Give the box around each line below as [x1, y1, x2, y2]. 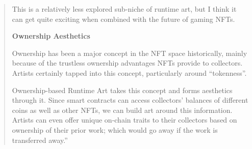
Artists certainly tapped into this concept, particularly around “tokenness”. [12, 67, 247, 78]
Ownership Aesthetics [12, 31, 90, 41]
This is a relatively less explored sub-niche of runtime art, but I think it [12, 4, 237, 14]
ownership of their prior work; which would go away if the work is [12, 124, 218, 135]
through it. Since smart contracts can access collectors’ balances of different [12, 95, 248, 105]
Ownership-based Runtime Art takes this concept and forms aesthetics [12, 84, 233, 95]
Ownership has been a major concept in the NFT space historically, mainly [12, 47, 247, 58]
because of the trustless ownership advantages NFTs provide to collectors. [12, 57, 243, 68]
